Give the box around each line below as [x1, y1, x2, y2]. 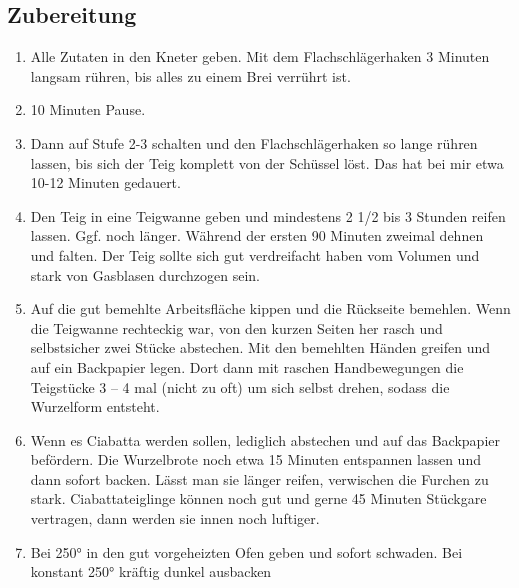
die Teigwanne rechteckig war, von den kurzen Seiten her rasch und [30, 317, 443, 338]
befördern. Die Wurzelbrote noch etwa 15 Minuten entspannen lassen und [30, 449, 481, 470]
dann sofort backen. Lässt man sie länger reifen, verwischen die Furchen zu [30, 468, 489, 489]
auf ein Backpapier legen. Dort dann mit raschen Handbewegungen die [30, 356, 464, 377]
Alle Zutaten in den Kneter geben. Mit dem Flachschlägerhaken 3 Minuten [30, 46, 490, 67]
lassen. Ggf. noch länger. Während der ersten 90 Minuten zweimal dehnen [30, 225, 484, 246]
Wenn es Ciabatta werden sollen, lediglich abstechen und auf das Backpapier [30, 429, 500, 450]
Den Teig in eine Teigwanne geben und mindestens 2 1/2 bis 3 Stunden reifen [30, 205, 506, 226]
